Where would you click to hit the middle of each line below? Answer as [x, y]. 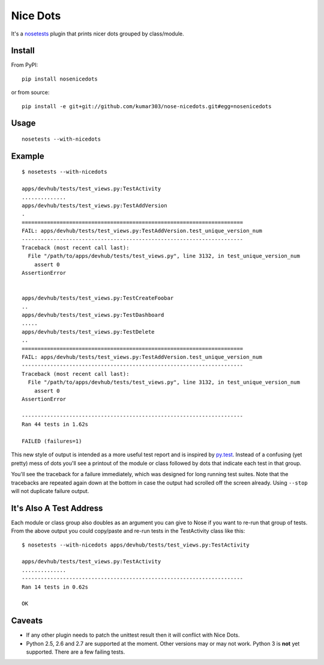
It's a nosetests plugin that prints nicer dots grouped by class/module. [97, 34]
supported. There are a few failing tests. [76, 652]
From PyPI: [25, 65]
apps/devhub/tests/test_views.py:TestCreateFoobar [98, 298]
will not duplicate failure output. [50, 491]
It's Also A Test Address [57, 508]
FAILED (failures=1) [52, 441]
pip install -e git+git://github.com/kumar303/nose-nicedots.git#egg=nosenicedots [147, 106]
